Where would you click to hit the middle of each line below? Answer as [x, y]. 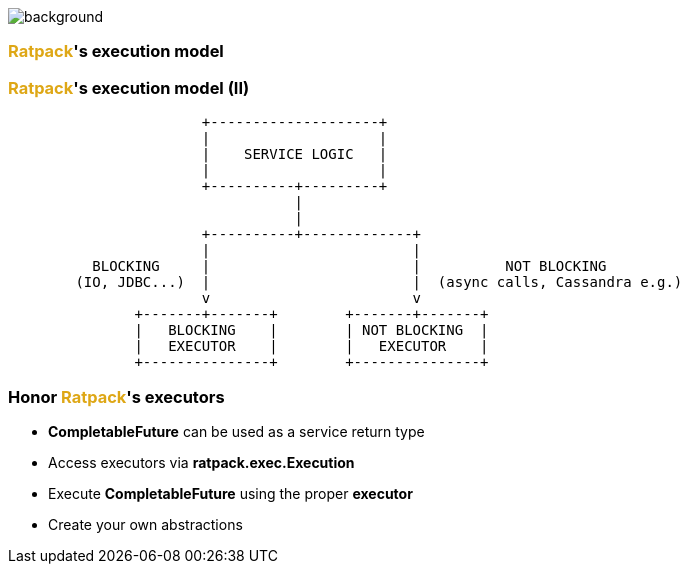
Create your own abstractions [145, 524]
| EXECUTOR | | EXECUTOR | [311, 346]
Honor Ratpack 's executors [116, 396]
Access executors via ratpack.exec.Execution [201, 462]
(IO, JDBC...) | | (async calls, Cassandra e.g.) [379, 282]
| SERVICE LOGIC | [294, 154]
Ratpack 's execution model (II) [129, 87]
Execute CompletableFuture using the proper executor [230, 493]
